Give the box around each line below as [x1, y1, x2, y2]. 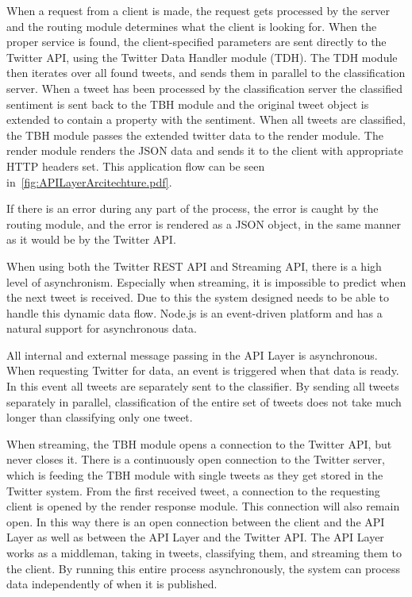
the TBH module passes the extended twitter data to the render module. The [6, 126, 383, 143]
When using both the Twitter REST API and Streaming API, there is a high [6, 257, 382, 274]
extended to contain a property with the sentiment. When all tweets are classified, [6, 111, 406, 128]
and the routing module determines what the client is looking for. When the [6, 17, 377, 34]
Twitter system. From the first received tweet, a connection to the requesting [6, 482, 380, 499]
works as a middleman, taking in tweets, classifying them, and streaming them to [6, 545, 402, 560]
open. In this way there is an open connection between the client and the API [6, 513, 385, 530]
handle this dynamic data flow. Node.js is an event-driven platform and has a [6, 304, 383, 321]
